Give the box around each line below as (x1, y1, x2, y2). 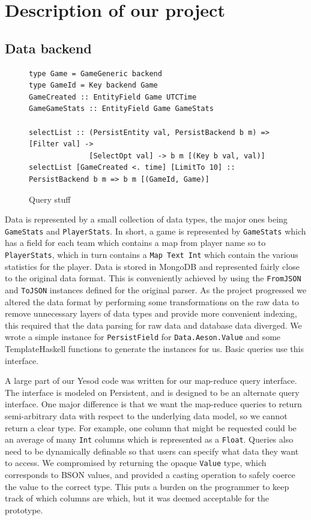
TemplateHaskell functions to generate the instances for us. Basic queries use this (5, 342, 304, 354)
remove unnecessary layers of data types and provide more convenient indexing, (5, 307, 297, 320)
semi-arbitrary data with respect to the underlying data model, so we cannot (5, 409, 288, 422)
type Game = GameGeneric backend (29, 69, 162, 78)
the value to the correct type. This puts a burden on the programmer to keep (5, 480, 289, 492)
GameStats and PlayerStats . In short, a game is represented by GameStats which (5, 224, 306, 237)
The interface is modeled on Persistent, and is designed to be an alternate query (5, 386, 300, 398)
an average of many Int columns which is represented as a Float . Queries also (5, 433, 294, 446)
